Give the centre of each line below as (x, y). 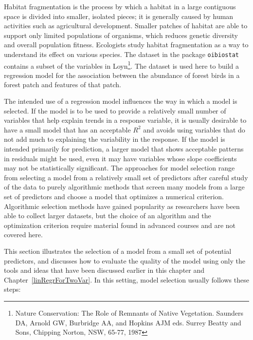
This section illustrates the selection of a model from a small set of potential (118, 251)
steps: (12, 289)
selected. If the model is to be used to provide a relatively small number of (115, 110)
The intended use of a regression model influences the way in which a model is (121, 101)
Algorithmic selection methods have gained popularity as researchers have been (122, 206)
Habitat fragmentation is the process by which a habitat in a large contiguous (120, 6)
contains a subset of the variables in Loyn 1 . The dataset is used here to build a (122, 65)
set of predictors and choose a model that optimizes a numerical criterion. (114, 196)
